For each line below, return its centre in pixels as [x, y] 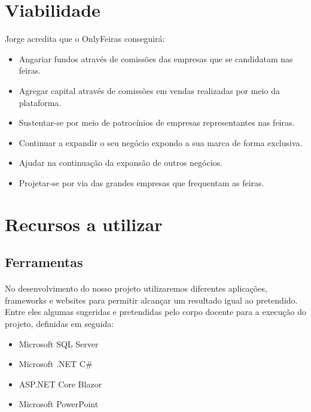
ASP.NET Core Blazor [60, 384]
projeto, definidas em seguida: [60, 323]
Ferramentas [44, 262]
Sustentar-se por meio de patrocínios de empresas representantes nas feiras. [157, 122]
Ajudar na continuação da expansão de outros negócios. [121, 163]
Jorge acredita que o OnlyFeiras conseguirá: [85, 39]
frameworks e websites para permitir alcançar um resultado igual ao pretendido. [151, 300]
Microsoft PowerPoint [59, 404]
